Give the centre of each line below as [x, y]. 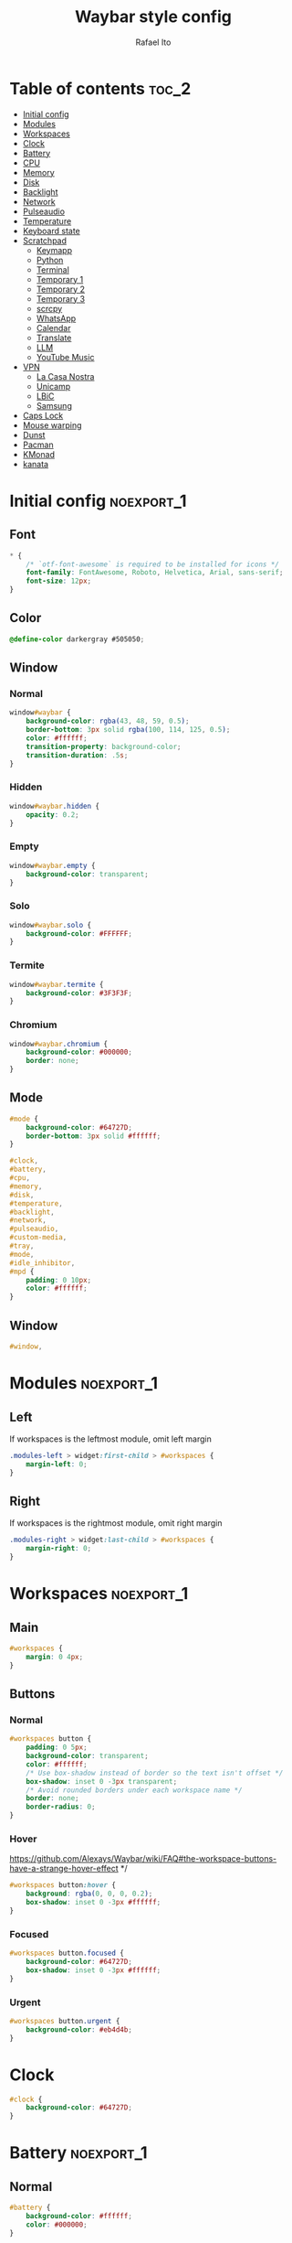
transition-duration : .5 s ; [77, 755]
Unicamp [53, 386]
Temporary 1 [60, 279]
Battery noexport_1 [78, 2153]
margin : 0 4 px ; [55, 1657]
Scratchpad [44, 241]
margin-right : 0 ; [59, 1549]
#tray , [22, 1246]
